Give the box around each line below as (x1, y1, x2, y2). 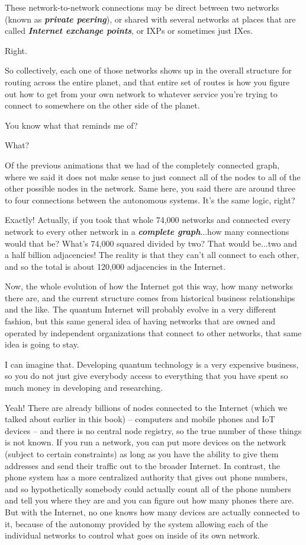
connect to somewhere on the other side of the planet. (5, 99, 200, 111)
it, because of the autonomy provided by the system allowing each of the (5, 517, 268, 530)
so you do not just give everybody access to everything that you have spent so (5, 369, 288, 382)
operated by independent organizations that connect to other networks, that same (5, 326, 302, 339)
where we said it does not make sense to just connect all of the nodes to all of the (5, 170, 301, 183)
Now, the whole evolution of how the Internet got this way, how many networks (5, 280, 294, 292)
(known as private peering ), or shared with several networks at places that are (5, 12, 296, 25)
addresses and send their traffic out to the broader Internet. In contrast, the (5, 459, 280, 471)
